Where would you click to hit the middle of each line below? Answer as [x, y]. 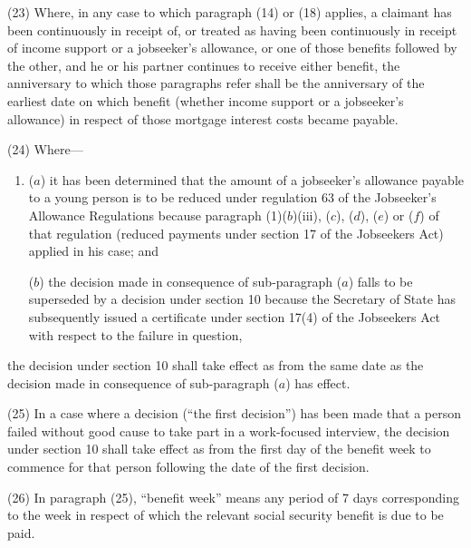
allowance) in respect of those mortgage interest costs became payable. [203, 118]
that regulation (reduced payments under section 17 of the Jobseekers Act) [236, 233]
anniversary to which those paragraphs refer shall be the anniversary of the [216, 83]
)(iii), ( [311, 215]
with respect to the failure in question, [135, 334]
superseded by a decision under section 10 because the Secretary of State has [242, 299]
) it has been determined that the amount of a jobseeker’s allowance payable [252, 179]
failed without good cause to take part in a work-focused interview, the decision [229, 431]
